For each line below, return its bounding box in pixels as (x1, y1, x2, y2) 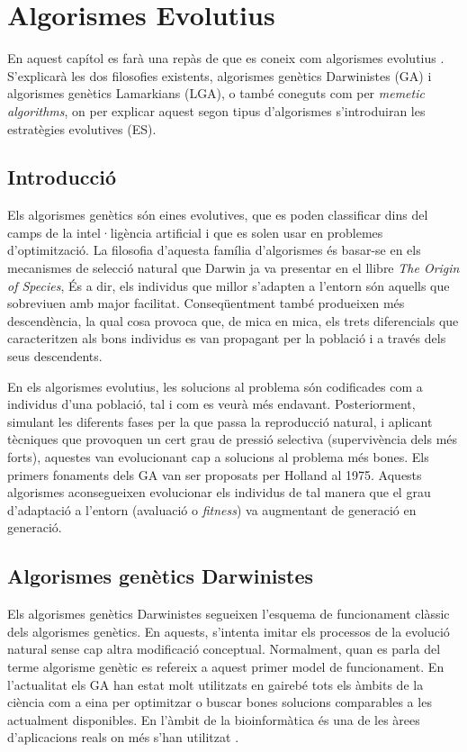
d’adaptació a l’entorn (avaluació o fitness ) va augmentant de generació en (7, 500, 417, 519)
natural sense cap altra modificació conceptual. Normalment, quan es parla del (7, 639, 441, 658)
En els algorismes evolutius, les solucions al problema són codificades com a (7, 376, 423, 395)
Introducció (7, 163, 117, 191)
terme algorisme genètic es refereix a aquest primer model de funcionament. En (7, 657, 445, 675)
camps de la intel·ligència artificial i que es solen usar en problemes (7, 222, 383, 241)
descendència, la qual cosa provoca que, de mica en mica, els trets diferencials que (7, 311, 459, 330)
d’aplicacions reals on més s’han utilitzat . (7, 728, 239, 747)
